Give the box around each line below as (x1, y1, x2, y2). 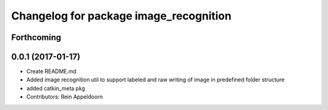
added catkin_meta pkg (26, 84, 85, 92)
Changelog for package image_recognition (11, 9, 232, 22)
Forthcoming (11, 32, 61, 43)
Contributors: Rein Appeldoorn (26, 93, 103, 100)
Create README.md (26, 67, 77, 75)
